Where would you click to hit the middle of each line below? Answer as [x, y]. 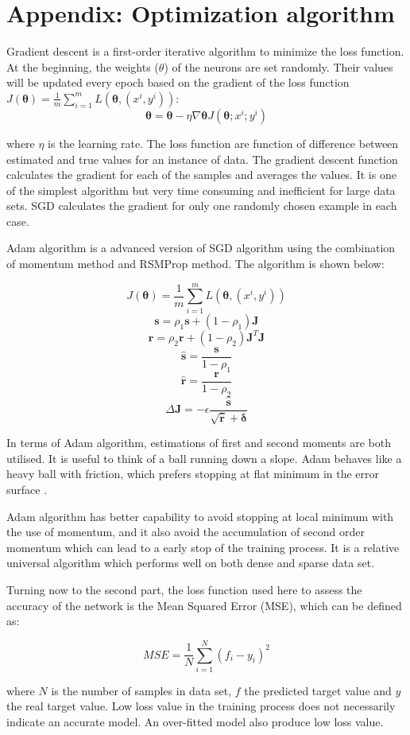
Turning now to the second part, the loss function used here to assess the [184, 589]
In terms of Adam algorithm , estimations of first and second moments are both [199, 443]
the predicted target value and [318, 690]
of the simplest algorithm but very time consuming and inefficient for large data [201, 190]
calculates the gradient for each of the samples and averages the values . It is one [201, 175]
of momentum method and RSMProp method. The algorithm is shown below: [195, 264]
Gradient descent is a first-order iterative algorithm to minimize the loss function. [205, 51]
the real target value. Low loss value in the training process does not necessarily [201, 706]
